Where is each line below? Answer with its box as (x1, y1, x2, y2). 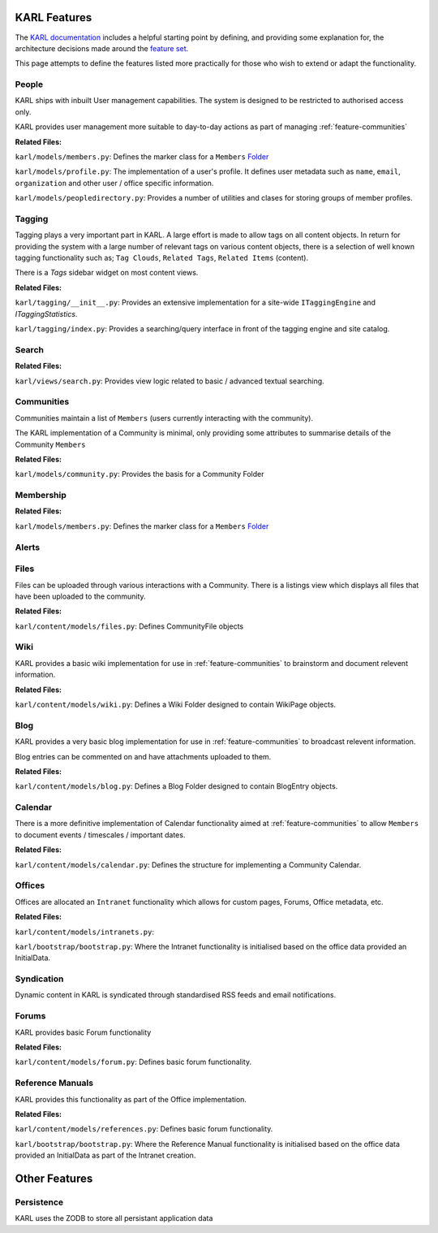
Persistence (15, 1196, 64, 1208)
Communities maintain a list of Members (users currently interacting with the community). (15, 413, 314, 422)
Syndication (15, 973, 64, 984)
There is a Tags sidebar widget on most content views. (15, 268, 199, 278)
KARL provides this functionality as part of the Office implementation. (15, 1094, 247, 1104)
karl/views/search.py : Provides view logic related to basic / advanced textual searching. (15, 376, 324, 386)
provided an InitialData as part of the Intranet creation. (15, 1150, 196, 1161)
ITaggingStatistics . (15, 309, 78, 318)
